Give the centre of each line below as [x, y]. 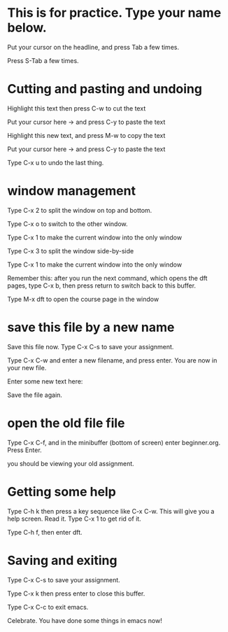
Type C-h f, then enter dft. [45, 532]
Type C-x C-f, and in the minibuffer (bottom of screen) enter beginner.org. [114, 442]
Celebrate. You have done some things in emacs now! [85, 620]
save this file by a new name [91, 328]
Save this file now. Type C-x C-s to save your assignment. [91, 346]
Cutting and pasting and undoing [105, 89]
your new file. [27, 367]
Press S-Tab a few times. [43, 60]
